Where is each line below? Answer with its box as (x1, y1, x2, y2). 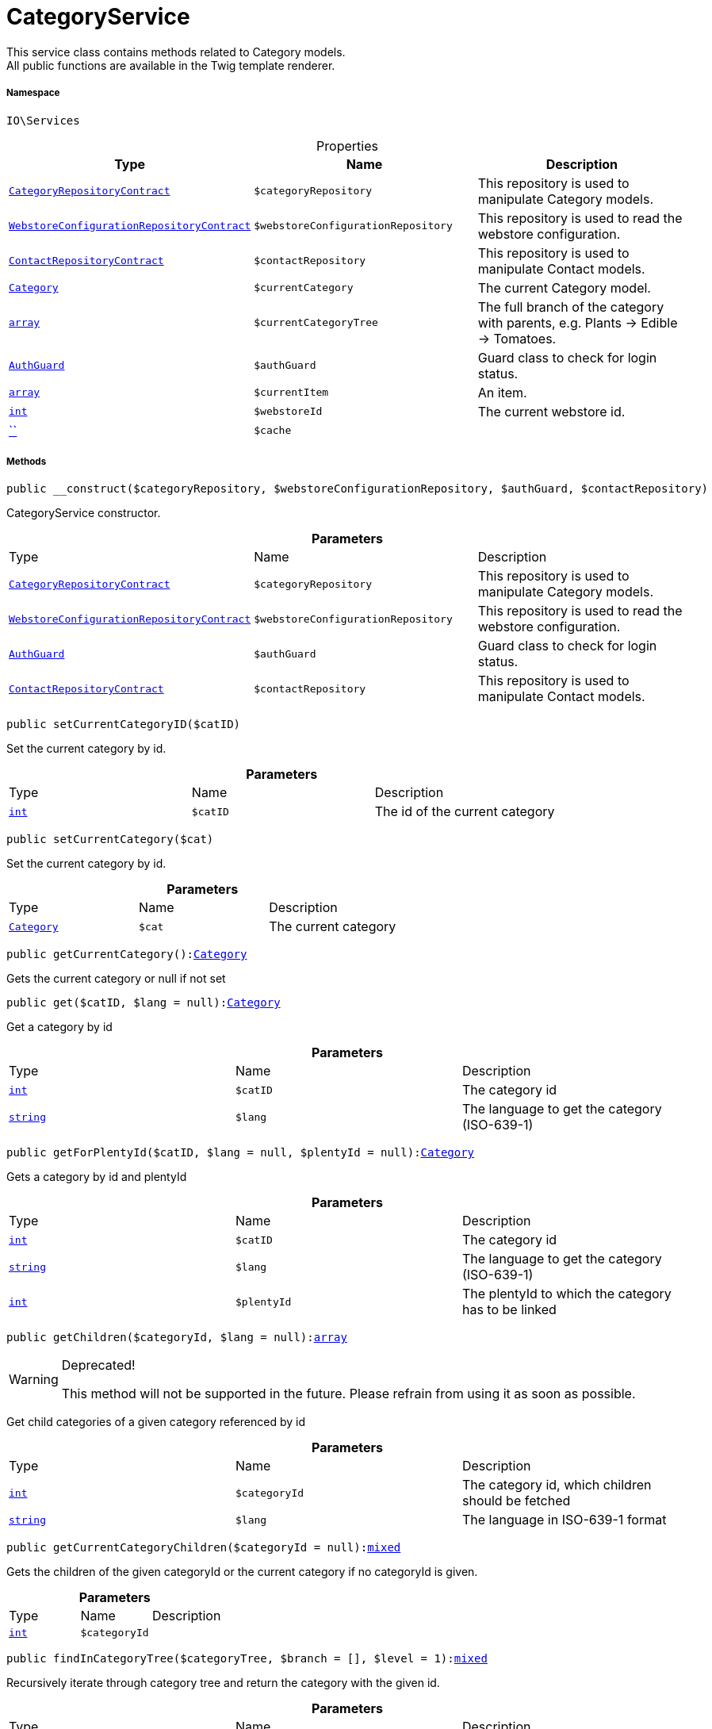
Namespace (6, 87, 60, 99)
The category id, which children (461, 1477, 652, 1493)
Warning (9, 1371, 59, 1388)
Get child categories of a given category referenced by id (6, 1415, 306, 1429)
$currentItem (254, 386, 329, 399)
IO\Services (6, 113, 80, 127)
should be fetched (461, 1493, 571, 1509)
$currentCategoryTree (254, 316, 378, 329)
